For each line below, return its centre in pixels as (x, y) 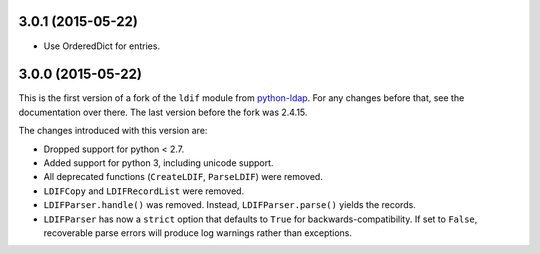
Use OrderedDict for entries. (101, 46)
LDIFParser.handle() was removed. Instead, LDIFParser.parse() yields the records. (230, 205)
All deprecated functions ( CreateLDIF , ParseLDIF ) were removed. (183, 177)
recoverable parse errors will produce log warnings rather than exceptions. (198, 232)
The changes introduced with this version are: (113, 131)
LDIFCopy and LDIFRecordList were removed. (144, 191)
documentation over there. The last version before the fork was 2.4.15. (163, 112)
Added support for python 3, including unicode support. (158, 162)
